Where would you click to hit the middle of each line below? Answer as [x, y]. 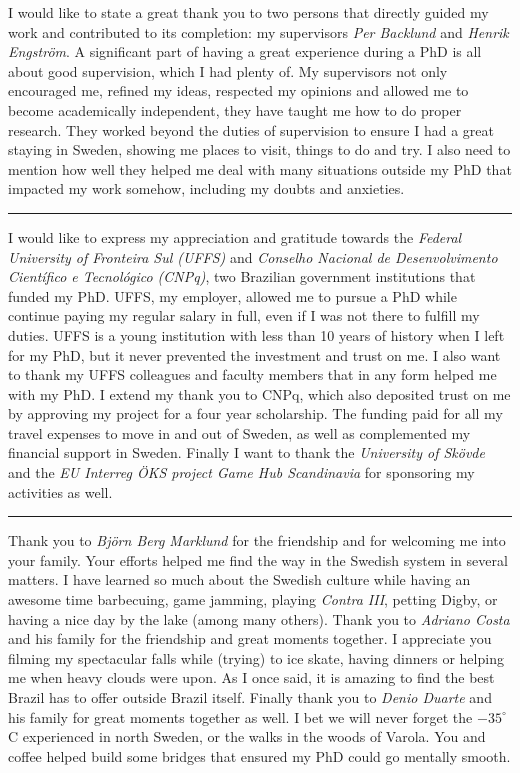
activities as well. [60, 491]
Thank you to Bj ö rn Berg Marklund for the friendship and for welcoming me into [257, 540]
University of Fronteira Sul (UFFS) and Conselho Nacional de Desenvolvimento [253, 256]
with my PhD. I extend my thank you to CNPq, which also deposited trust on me [259, 393]
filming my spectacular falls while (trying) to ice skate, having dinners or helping [256, 657]
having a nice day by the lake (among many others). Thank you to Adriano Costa [259, 618]
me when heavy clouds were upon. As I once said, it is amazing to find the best [251, 677]
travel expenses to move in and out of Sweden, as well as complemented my [239, 432]
